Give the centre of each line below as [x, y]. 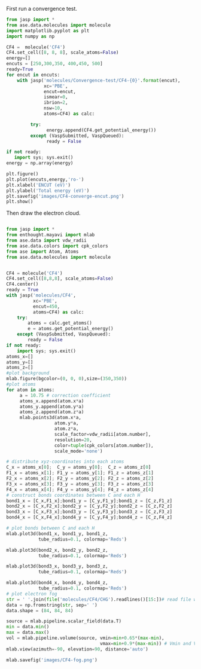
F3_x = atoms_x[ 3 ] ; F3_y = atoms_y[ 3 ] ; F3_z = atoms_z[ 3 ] [80, 484]
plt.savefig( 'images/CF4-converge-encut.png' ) [65, 196]
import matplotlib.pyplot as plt [48, 30]
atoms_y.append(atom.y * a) [52, 407]
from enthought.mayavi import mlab [51, 235]
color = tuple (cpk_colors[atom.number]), [104, 445]
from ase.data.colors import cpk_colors [57, 246]
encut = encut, [60, 91]
